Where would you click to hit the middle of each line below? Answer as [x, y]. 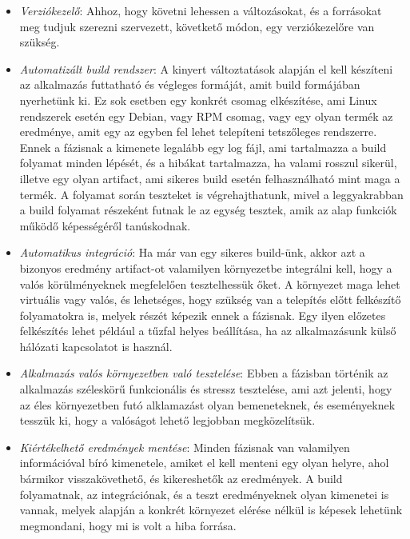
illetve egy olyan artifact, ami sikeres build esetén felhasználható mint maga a [210, 178]
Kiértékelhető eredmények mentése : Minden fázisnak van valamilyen [185, 447]
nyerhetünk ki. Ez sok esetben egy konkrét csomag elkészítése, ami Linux [198, 100]
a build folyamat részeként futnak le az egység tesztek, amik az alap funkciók [208, 210]
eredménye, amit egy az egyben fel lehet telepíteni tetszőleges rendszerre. [198, 132]
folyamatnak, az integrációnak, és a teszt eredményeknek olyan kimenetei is [204, 494]
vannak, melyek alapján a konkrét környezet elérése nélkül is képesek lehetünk [211, 510]
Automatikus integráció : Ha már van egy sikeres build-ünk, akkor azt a [192, 252]
